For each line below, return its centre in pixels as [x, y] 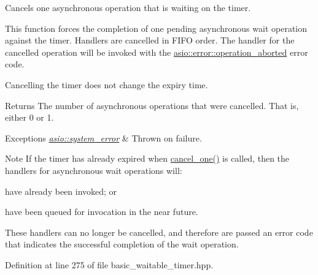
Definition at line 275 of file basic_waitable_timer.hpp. [109, 264]
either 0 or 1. [29, 117]
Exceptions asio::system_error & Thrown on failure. [103, 137]
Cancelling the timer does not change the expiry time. [107, 84]
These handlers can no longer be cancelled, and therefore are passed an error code [159, 232]
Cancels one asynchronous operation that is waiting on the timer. [128, 7]
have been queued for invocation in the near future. [102, 212]
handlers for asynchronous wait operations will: [94, 170]
